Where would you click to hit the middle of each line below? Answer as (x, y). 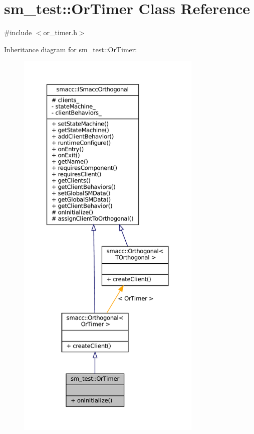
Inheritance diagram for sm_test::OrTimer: (71, 49)
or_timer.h (60, 32)
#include (18, 32)
